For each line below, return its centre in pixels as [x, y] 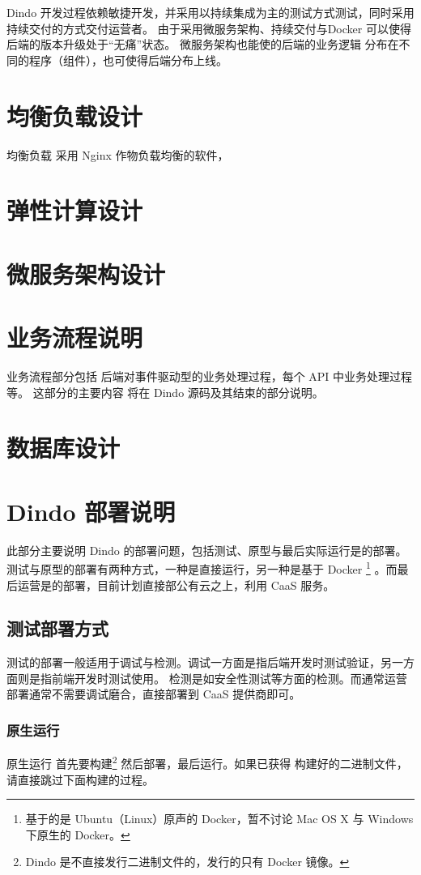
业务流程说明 [75, 337]
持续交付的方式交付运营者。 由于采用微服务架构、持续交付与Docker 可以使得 [209, 28]
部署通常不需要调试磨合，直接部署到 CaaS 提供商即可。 [154, 694]
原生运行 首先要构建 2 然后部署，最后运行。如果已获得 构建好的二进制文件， [207, 762]
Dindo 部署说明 [91, 511]
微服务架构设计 [86, 273]
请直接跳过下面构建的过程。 [80, 779]
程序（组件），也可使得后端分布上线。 [128, 60]
